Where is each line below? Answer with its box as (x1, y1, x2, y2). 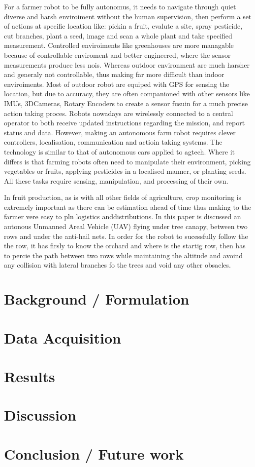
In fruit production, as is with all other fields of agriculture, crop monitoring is (4, 192, 242, 202)
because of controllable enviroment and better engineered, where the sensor (4, 49, 231, 60)
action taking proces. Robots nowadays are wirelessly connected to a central (4, 108, 233, 118)
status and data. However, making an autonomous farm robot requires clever (4, 127, 236, 137)
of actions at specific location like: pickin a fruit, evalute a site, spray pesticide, (4, 21, 243, 31)
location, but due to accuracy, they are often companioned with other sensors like (4, 88, 250, 99)
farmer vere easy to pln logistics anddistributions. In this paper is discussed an (4, 211, 241, 222)
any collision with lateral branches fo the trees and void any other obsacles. (4, 260, 231, 270)
